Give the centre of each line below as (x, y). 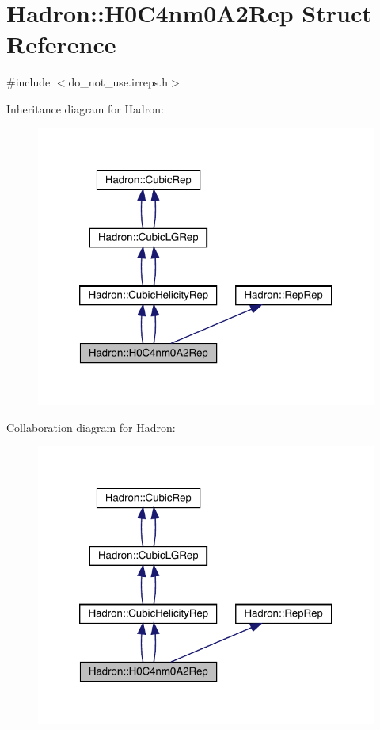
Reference (61, 44)
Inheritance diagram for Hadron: (85, 108)
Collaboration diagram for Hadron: (91, 427)
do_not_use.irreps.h (118, 82)
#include (28, 82)
